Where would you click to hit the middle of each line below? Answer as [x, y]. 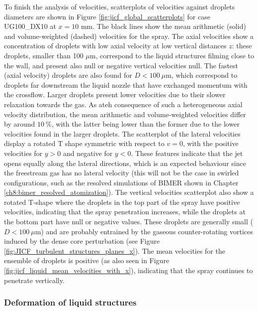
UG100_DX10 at [30, 26]
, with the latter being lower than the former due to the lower [145, 124]
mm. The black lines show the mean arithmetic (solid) [163, 26]
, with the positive [211, 143]
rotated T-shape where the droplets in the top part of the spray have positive [122, 202]
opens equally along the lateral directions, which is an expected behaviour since [125, 163]
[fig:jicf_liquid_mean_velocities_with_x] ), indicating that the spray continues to [129, 270]
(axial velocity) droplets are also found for [68, 75]
